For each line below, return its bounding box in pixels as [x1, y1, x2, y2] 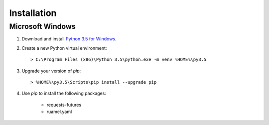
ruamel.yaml [46, 109, 72, 115]
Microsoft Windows [9, 22, 76, 31]
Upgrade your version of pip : [21, 68, 81, 74]
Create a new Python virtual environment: [21, 45, 107, 51]
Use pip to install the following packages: [21, 90, 107, 97]
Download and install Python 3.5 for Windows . [21, 36, 117, 42]
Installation [9, 7, 57, 18]
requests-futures [46, 102, 82, 108]
